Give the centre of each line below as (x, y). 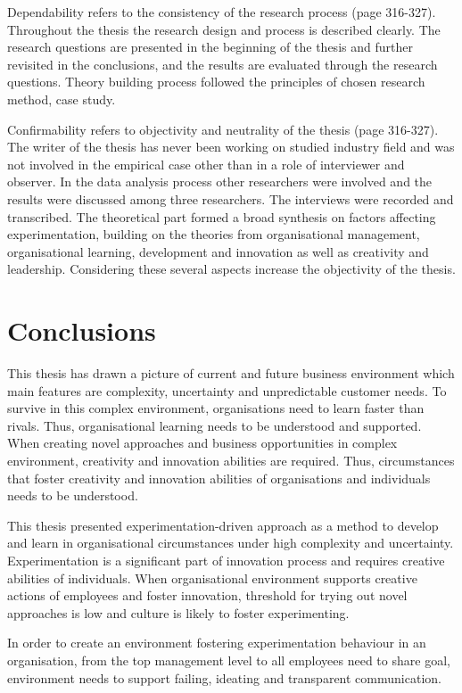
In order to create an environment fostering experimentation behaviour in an (217, 643)
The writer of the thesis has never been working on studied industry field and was (231, 147)
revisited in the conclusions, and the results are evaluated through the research (223, 64)
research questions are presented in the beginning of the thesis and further (210, 47)
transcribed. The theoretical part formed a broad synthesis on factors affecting (222, 216)
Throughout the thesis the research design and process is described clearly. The (224, 29)
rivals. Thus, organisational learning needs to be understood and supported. (214, 425)
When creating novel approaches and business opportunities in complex (202, 443)
